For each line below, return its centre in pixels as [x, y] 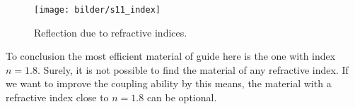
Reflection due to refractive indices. [111, 32]
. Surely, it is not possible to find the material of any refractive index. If [193, 69]
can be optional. [182, 97]
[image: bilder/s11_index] [97, 10]
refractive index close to [57, 97]
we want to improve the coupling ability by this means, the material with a [169, 83]
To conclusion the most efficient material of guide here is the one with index [171, 56]
